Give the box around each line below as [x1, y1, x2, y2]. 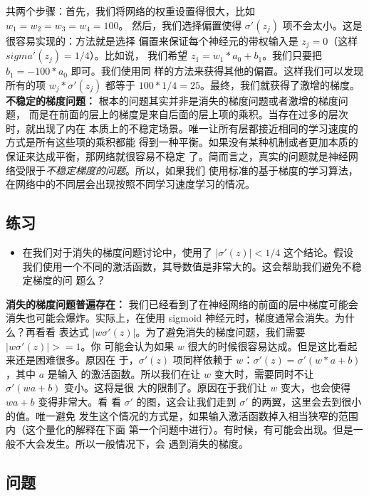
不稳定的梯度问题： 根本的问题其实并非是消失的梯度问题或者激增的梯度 [6, 93, 338, 107]
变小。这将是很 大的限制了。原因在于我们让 [64, 380, 267, 395]
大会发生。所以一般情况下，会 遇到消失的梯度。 [25, 436, 249, 450]
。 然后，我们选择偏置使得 [118, 17, 242, 32]
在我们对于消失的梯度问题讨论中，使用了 [22, 245, 212, 259]
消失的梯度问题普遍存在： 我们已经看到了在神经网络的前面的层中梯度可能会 [6, 296, 358, 311]
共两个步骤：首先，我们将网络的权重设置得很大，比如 [6, 4, 255, 18]
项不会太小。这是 [282, 17, 363, 32]
